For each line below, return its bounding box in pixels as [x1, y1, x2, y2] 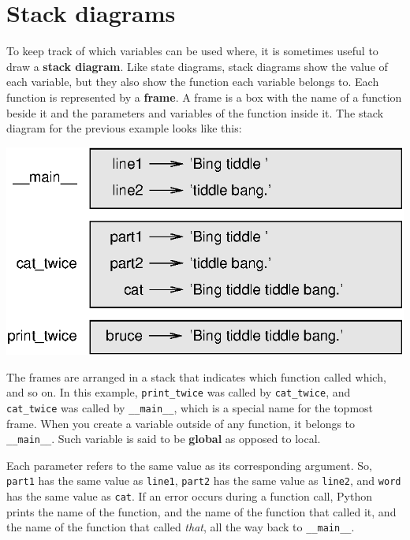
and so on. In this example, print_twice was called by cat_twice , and [6, 384, 351, 400]
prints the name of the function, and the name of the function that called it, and [6, 503, 397, 520]
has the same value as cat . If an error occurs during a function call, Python [6, 488, 372, 505]
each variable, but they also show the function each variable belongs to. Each [6, 73, 379, 90]
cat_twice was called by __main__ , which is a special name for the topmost [6, 399, 374, 415]
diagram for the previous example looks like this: [6, 120, 242, 136]
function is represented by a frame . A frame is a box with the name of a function [6, 88, 402, 105]
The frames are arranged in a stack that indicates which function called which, [6, 368, 386, 385]
